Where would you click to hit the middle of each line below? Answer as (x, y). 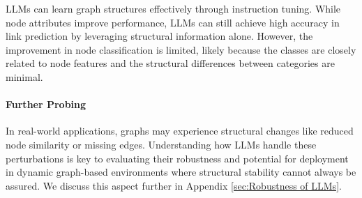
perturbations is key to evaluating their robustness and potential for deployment (177, 158)
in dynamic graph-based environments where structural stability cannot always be (181, 172)
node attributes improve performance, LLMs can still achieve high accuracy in (173, 22)
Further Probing (46, 104)
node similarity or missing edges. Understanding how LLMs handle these (161, 144)
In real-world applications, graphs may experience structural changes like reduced (180, 131)
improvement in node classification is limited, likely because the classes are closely (181, 49)
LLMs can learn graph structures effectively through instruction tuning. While (173, 8)
